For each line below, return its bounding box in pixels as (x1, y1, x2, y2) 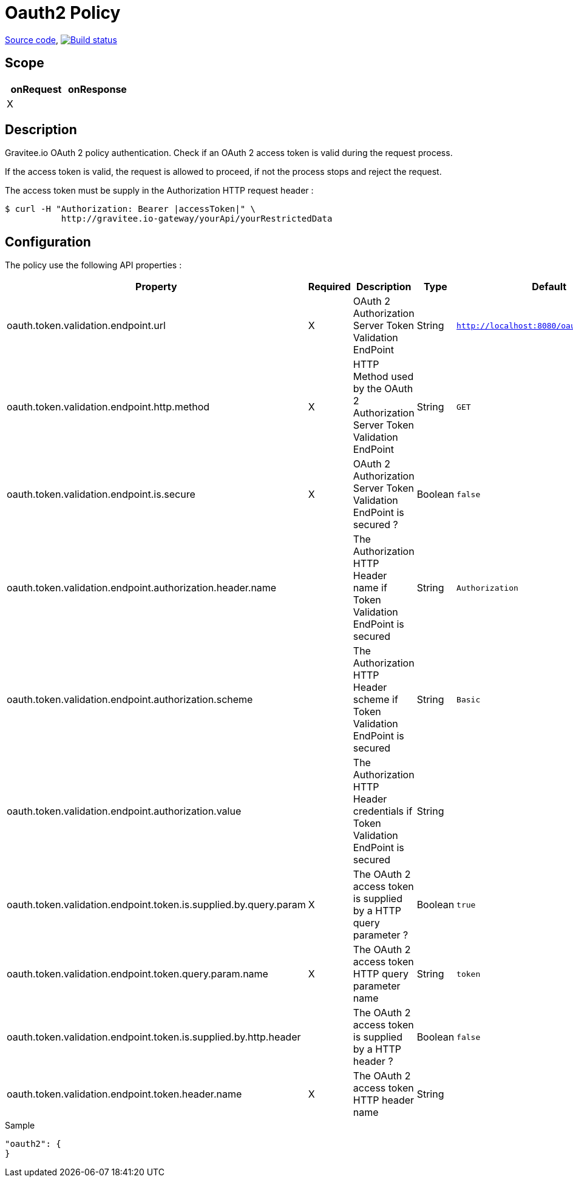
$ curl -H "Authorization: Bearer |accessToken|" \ (5, 204, 256, 214)
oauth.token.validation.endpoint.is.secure (7, 488, 195, 501)
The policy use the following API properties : (5, 260, 182, 271)
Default (532, 280, 567, 293)
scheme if (353, 693, 398, 706)
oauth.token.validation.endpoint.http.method (7, 401, 210, 413)
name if (353, 582, 387, 594)
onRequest (10, 83, 62, 95)
